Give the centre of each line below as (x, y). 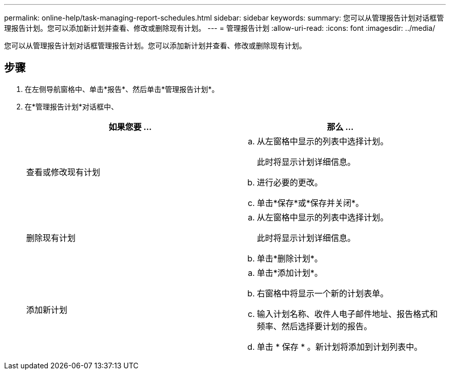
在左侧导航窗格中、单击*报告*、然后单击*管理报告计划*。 (122, 89)
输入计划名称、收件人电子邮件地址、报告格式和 (348, 314)
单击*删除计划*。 (290, 258)
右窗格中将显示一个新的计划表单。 (323, 293)
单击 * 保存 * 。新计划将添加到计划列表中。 (340, 347)
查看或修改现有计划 (63, 172)
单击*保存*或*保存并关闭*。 (311, 203)
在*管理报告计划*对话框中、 (72, 106)
